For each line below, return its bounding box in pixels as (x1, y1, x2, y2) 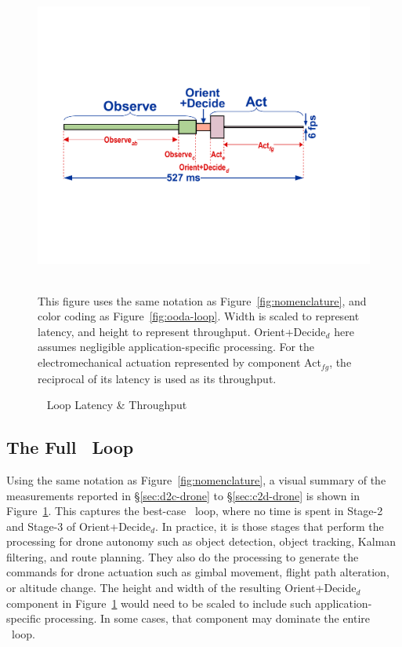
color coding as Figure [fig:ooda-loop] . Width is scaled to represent (38, 308, 360, 324)
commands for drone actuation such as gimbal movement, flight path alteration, (6, 564, 389, 580)
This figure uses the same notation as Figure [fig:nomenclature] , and (38, 292, 367, 309)
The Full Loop (6, 435, 134, 459)
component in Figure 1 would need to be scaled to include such (6, 594, 312, 611)
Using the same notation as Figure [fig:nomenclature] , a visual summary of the (6, 471, 386, 488)
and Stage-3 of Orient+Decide (6, 517, 151, 534)
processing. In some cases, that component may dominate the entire (44, 610, 371, 627)
